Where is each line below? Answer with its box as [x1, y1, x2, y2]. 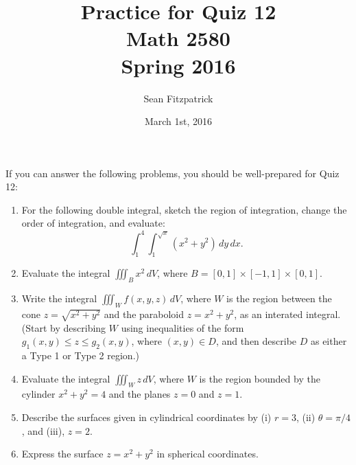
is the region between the [226, 291, 332, 306]
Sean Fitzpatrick [143, 91, 213, 105]
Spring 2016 [121, 51, 236, 79]
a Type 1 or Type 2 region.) [21, 348, 139, 363]
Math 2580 [126, 24, 230, 52]
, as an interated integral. [234, 306, 341, 321]
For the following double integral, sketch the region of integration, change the [21, 202, 347, 216]
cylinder [21, 387, 56, 401]
